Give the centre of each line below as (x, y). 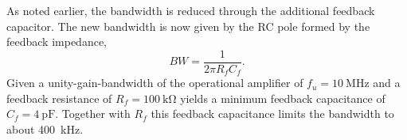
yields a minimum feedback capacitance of (283, 98)
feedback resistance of (59, 98)
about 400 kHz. (45, 129)
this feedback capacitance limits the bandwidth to (272, 114)
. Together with (93, 114)
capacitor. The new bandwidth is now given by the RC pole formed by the (188, 26)
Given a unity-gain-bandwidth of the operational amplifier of (155, 83)
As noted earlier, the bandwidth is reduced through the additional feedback (191, 10)
